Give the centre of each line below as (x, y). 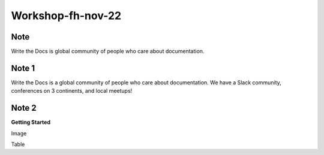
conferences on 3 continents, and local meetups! (72, 91)
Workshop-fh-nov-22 (66, 16)
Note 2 (24, 108)
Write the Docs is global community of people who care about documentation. (108, 51)
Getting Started (31, 122)
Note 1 (23, 68)
